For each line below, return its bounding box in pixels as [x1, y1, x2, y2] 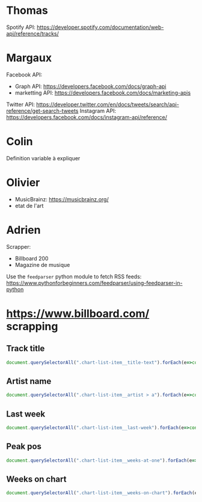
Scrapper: [6, 243, 31, 250]
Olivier [6, 176, 40, 189]
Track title [6, 344, 45, 354]
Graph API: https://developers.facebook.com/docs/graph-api [14, 83, 167, 90]
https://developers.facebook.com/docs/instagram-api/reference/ [6, 113, 167, 121]
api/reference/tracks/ [6, 30, 59, 37]
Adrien [6, 223, 41, 237]
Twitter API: [6, 101, 35, 108]
